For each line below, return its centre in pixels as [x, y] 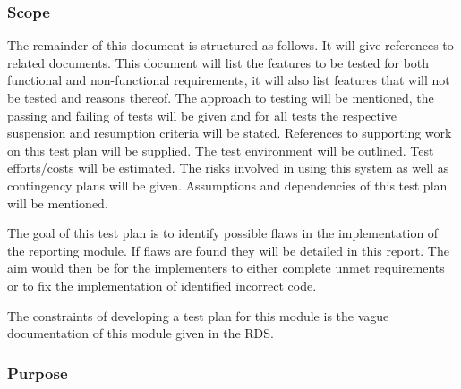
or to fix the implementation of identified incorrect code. [162, 285]
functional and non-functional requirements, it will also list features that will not [229, 80]
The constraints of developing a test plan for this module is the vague [198, 315]
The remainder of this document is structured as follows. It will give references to [230, 45]
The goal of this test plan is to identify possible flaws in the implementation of [223, 233]
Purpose [38, 372]
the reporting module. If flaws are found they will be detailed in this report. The [228, 250]
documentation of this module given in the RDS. [141, 333]
